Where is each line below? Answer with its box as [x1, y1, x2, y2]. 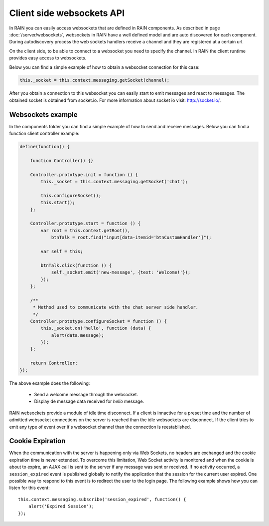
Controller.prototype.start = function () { [30, 221, 141, 227]
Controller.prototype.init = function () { [30, 172, 138, 177]
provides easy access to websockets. [9, 55, 87, 61]
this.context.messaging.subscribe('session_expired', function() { [18, 497, 186, 502]
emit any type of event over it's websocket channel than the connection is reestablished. [9, 424, 191, 430]
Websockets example [9, 110, 78, 119]
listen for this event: [9, 485, 50, 491]
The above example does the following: [9, 380, 90, 386]
